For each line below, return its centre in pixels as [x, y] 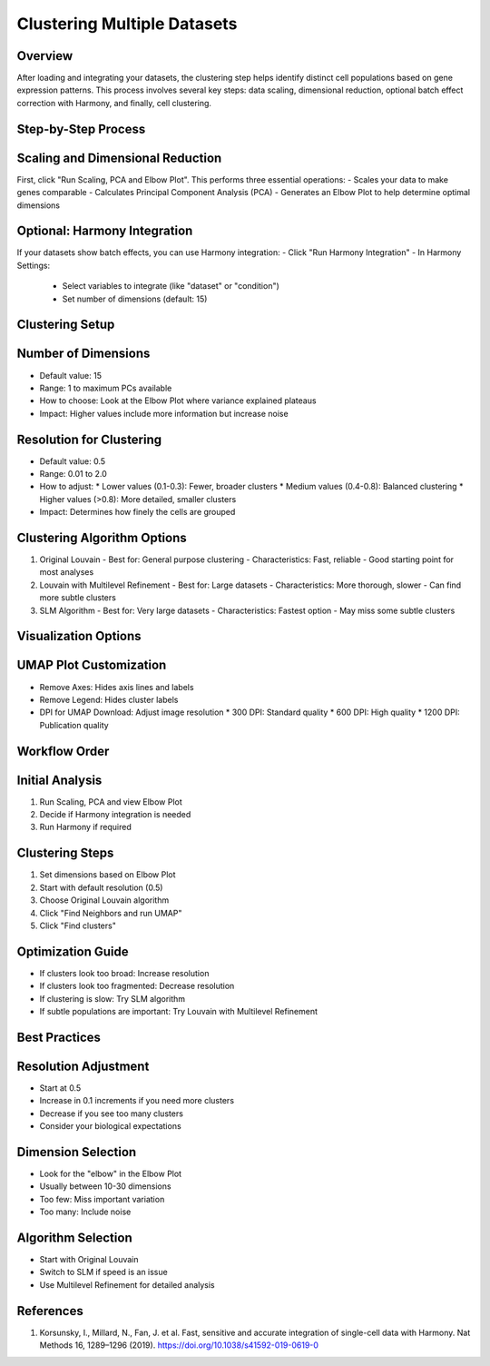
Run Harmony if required [85, 827]
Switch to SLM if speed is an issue [103, 1272]
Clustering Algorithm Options [102, 538]
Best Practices [59, 1037]
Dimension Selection [77, 1152]
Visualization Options [79, 636]
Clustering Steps [65, 853]
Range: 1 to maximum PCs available [106, 388]
